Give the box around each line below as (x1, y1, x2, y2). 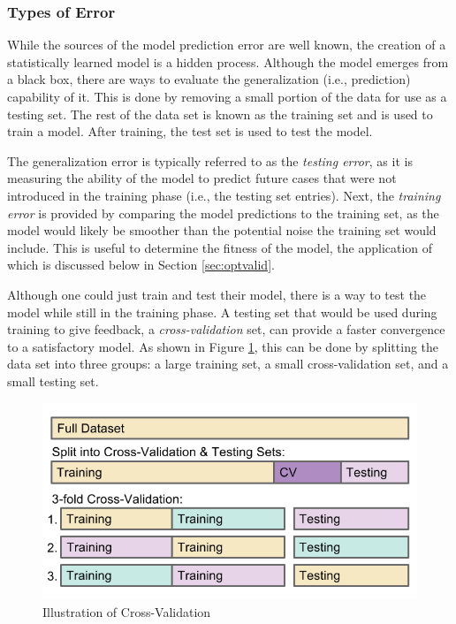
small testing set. (7, 371, 99, 390)
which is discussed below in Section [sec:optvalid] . (7, 255, 275, 274)
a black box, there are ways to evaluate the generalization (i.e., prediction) (7, 70, 411, 88)
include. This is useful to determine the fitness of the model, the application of (7, 238, 433, 256)
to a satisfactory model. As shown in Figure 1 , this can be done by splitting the (7, 337, 439, 355)
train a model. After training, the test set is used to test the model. (7, 122, 373, 141)
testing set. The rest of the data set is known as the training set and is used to (7, 104, 433, 123)
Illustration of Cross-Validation (42, 602, 211, 620)
